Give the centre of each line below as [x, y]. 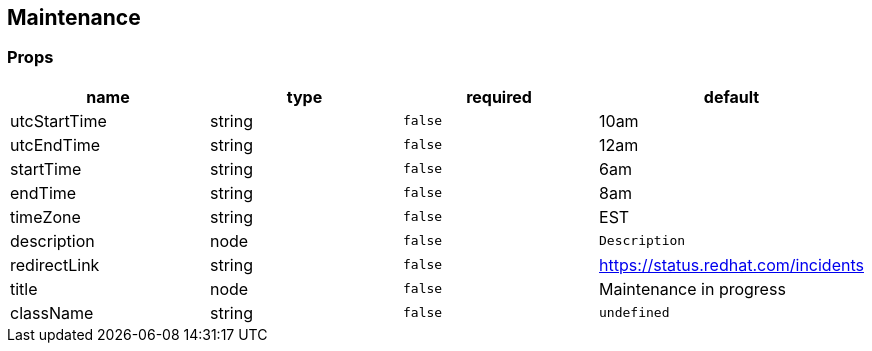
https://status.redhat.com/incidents [731, 264]
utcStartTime [58, 120]
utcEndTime [55, 144]
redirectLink [55, 264]
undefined [634, 313]
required [499, 96]
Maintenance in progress [692, 288]
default [731, 96]
